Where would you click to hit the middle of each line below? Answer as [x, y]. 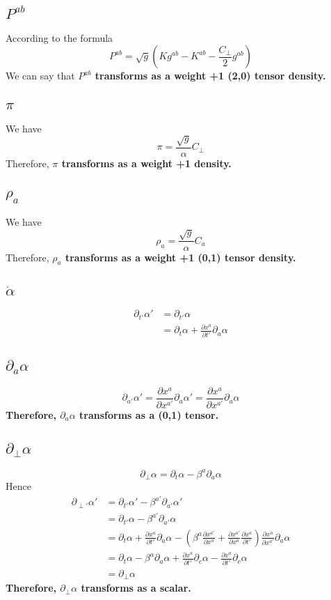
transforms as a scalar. [136, 588]
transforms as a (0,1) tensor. [149, 414]
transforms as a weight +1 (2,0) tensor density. [210, 76]
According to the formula [59, 37]
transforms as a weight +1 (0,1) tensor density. [180, 257]
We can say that [40, 76]
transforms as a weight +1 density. [146, 163]
